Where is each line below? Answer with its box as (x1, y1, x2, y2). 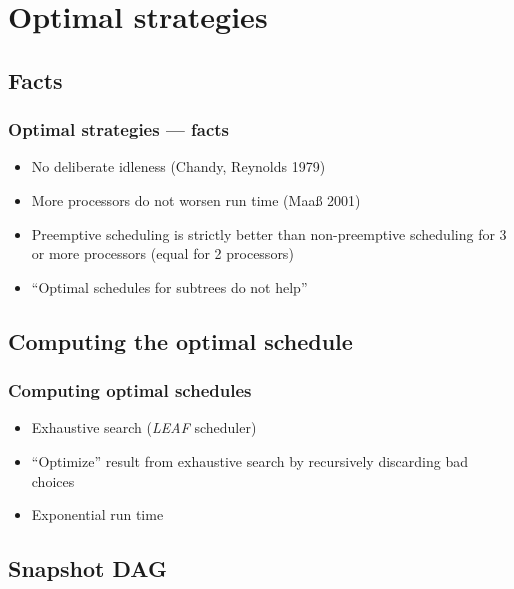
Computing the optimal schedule (8, 325, 353, 356)
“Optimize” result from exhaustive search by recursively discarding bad (31, 450, 468, 471)
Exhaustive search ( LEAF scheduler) (31, 417, 257, 438)
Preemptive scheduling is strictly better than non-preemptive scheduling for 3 (31, 223, 507, 244)
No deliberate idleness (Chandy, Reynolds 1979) (31, 156, 326, 177)
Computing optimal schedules (8, 378, 252, 403)
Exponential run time (31, 504, 164, 525)
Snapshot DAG (8, 553, 167, 584)
